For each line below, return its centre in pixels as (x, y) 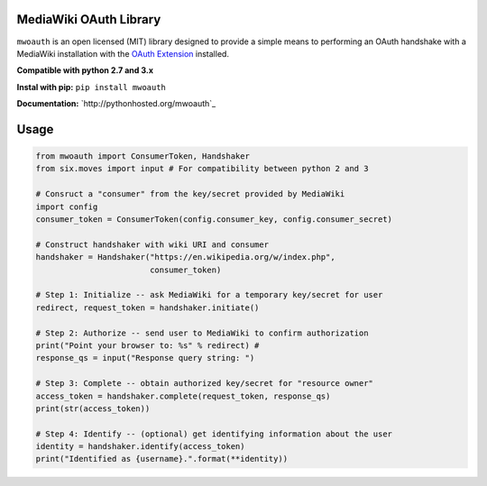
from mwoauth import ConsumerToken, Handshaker (142, 156)
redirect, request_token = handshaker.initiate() (147, 307)
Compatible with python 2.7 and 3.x (85, 70)
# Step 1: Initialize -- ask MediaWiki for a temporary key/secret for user (209, 295)
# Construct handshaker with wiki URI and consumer (152, 244)
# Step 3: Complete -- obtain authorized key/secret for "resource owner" (205, 384)
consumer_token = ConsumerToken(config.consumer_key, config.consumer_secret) (214, 220)
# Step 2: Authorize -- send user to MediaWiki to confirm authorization (202, 333)
